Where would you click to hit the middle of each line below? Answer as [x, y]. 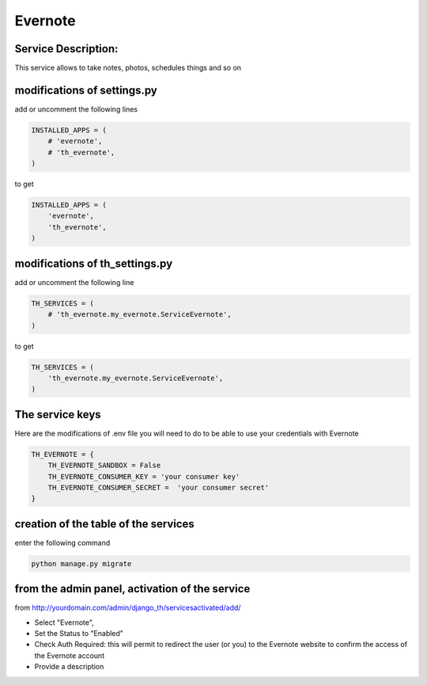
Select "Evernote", [64, 622]
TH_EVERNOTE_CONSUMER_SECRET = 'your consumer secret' [159, 487]
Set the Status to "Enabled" [79, 634]
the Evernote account [70, 655]
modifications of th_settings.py [94, 263]
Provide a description [69, 667]
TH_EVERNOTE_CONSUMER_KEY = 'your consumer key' [144, 476]
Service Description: [66, 49]
